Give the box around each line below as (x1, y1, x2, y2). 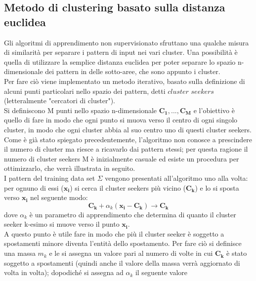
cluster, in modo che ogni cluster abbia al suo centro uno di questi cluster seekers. (4, 124, 252, 134)
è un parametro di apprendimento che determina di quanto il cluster (29, 209, 236, 219)
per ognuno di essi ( (4, 182, 64, 193)
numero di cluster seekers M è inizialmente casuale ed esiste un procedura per (4, 153, 239, 163)
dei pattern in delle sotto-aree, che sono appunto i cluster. (45, 66, 220, 77)
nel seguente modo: (30, 192, 88, 202)
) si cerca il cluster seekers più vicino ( (70, 182, 186, 193)
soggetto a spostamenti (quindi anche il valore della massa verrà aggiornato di (4, 257, 240, 268)
